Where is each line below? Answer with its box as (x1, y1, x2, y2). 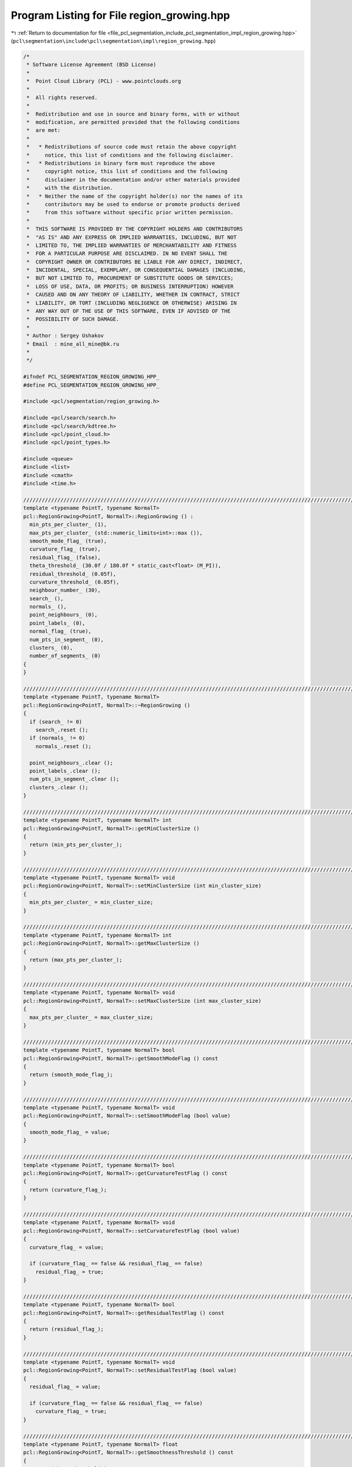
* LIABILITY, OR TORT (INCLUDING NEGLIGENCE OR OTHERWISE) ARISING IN (26, 299, 237, 306)
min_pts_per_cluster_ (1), (29, 521, 107, 528)
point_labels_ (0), (29, 620, 86, 626)
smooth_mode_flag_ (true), (29, 538, 107, 544)
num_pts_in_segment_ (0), (29, 636, 104, 643)
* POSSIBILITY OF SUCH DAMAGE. (26, 316, 120, 323)
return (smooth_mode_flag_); (29, 1071, 114, 1078)
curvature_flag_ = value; (29, 1244, 104, 1250)
